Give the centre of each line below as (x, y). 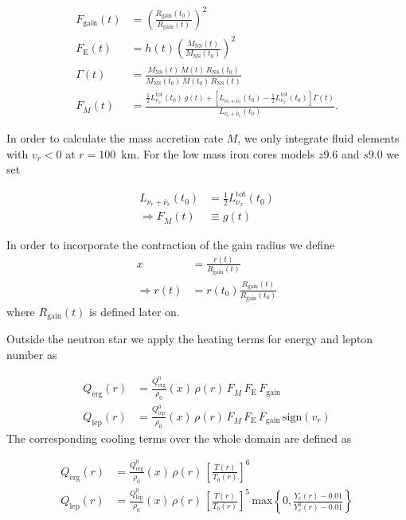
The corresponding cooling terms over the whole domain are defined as (179, 438)
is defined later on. (135, 311)
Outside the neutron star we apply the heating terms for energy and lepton (190, 339)
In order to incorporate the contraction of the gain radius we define (171, 244)
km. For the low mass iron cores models (218, 153)
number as (32, 354)
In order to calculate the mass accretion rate (115, 138)
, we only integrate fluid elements (318, 138)
